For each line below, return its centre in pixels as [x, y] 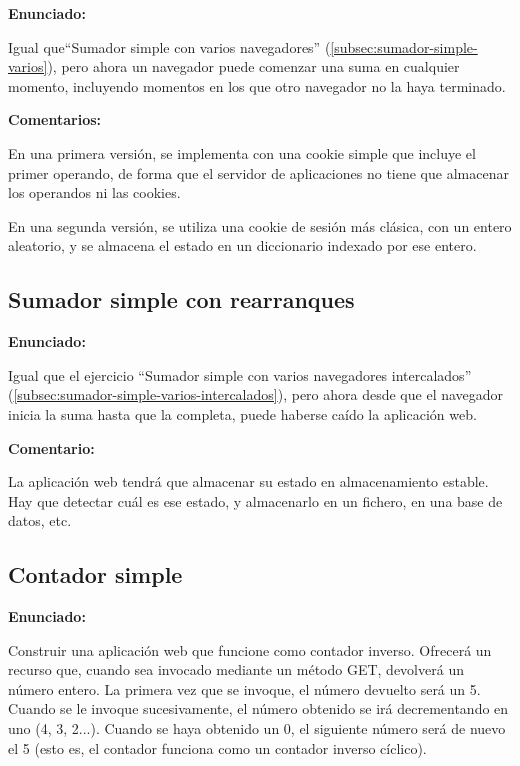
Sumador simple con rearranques [181, 299]
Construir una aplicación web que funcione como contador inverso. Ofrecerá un [250, 649]
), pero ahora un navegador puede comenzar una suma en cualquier [253, 66]
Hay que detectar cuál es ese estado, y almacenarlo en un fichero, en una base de [255, 500]
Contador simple [95, 574]
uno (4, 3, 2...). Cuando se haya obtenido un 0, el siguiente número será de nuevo [257, 728]
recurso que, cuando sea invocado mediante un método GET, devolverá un [236, 669]
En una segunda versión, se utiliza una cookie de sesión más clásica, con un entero [260, 225]
